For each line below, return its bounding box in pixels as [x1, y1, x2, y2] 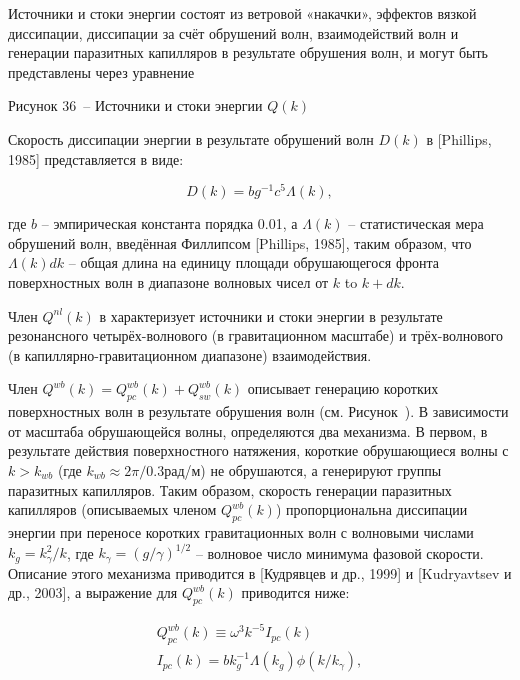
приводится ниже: [241, 582, 350, 603]
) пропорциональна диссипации [275, 499, 468, 520]
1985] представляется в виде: [8, 148, 184, 169]
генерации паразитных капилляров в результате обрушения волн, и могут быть [8, 42, 488, 63]
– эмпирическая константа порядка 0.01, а [41, 213, 298, 234]
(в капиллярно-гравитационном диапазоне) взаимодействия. [8, 344, 372, 365]
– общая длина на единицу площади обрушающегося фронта [68, 252, 439, 273]
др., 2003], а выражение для [8, 582, 178, 603]
